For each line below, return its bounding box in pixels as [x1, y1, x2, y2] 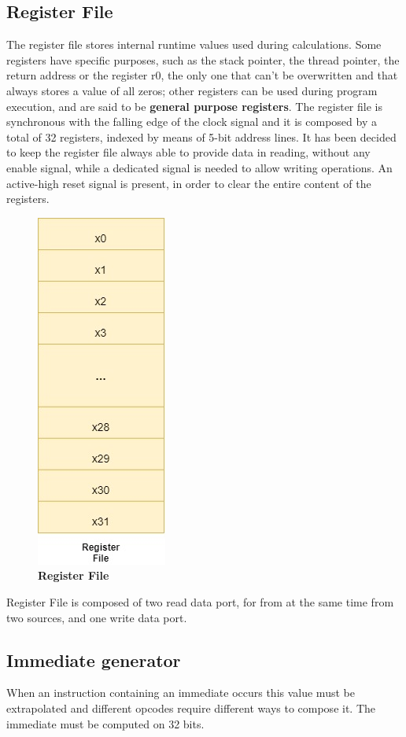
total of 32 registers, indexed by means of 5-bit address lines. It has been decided [6, 128, 397, 145]
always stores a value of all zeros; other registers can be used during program [6, 82, 378, 98]
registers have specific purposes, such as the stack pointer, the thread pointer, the [6, 51, 400, 68]
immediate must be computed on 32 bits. [6, 715, 205, 731]
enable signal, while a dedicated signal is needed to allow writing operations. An [6, 159, 393, 175]
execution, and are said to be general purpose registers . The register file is [6, 98, 382, 114]
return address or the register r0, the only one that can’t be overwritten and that [6, 67, 398, 83]
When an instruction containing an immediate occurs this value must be [6, 684, 355, 701]
